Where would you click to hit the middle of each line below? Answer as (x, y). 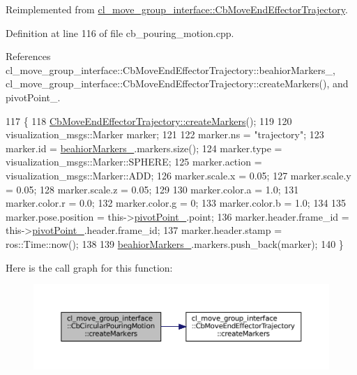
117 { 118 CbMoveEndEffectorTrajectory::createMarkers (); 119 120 (149, 120)
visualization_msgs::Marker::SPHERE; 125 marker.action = (134, 162)
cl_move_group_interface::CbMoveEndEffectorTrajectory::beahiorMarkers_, (170, 69)
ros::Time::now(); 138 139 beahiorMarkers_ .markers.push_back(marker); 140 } (175, 243)
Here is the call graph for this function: (89, 267)
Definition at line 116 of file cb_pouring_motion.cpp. (120, 32)
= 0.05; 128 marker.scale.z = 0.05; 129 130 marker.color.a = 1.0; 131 (152, 189)
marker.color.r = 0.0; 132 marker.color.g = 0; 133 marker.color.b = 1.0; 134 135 (176, 203)
